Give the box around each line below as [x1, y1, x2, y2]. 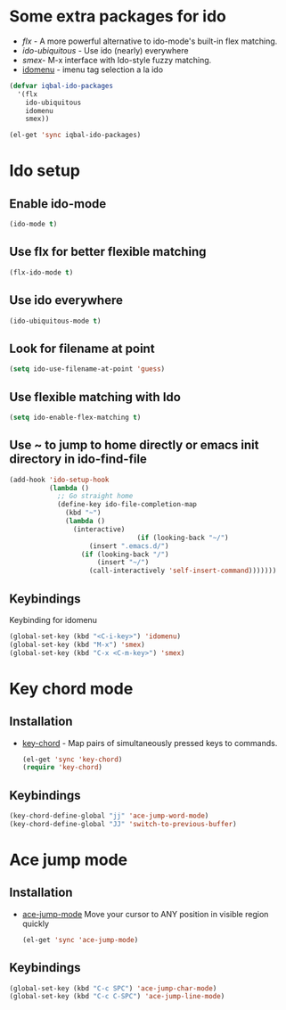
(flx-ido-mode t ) [9, 267, 74, 277]
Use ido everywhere [9, 292, 123, 308]
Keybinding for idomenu [9, 614, 98, 625]
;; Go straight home [56, 492, 134, 501]
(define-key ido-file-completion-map [56, 500, 198, 509]
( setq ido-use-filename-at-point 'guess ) [9, 365, 166, 374]
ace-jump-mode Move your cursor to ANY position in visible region [21, 908, 269, 919]
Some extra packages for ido [9, 6, 227, 27]
